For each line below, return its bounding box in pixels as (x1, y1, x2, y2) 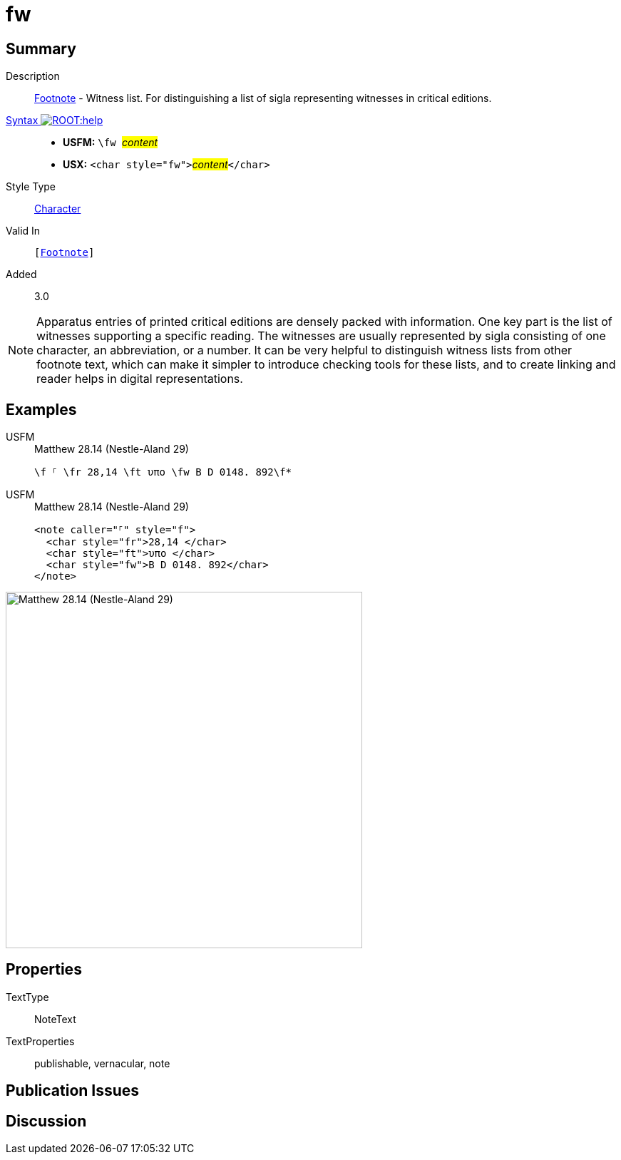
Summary (6, 39, 76, 58)
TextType (6, 990, 49, 1003)
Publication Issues (6, 1082, 140, 1100)
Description (6, 70, 60, 83)
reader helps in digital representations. (36, 371, 243, 386)
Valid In (6, 225, 41, 237)
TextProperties (6, 1035, 75, 1047)
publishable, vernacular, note (34, 1057, 170, 1069)
